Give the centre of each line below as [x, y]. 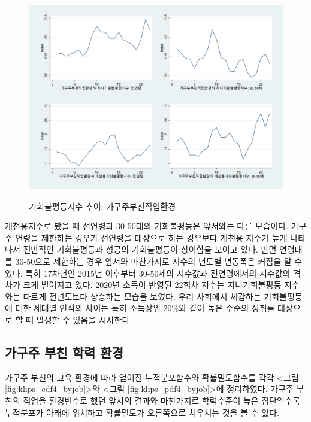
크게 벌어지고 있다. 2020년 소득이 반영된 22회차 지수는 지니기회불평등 [152, 285]
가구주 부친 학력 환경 [64, 352]
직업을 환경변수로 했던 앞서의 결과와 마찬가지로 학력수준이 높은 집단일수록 [161, 400]
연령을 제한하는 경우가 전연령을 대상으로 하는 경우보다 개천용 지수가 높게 [151, 237]
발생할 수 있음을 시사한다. [84, 320]
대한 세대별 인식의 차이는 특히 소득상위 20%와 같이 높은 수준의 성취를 [145, 308]
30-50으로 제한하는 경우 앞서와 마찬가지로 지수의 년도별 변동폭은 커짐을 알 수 [159, 261]
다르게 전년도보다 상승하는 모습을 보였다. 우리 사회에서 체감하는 [142, 296]
